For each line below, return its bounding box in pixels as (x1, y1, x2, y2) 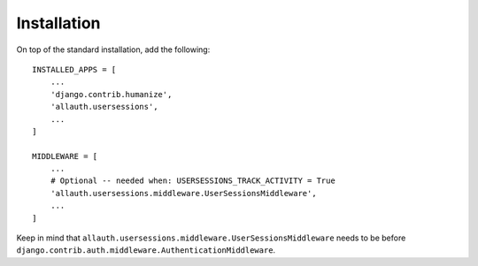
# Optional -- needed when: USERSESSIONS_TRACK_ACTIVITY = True (50, 176, 335, 186)
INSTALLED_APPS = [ (32, 65, 117, 74)
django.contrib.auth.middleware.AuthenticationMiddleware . (16, 245, 276, 255)
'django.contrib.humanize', (50, 89, 173, 99)
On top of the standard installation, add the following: (16, 44, 211, 55)
